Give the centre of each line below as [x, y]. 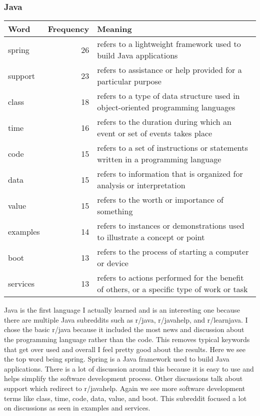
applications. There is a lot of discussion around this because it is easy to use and [129, 368]
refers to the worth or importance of [160, 200]
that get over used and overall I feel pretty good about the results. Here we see [125, 349]
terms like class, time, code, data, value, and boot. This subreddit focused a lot [125, 398]
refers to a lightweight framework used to [169, 44]
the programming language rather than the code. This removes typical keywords [127, 339]
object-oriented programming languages [166, 107]
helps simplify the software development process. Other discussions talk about [123, 378]
